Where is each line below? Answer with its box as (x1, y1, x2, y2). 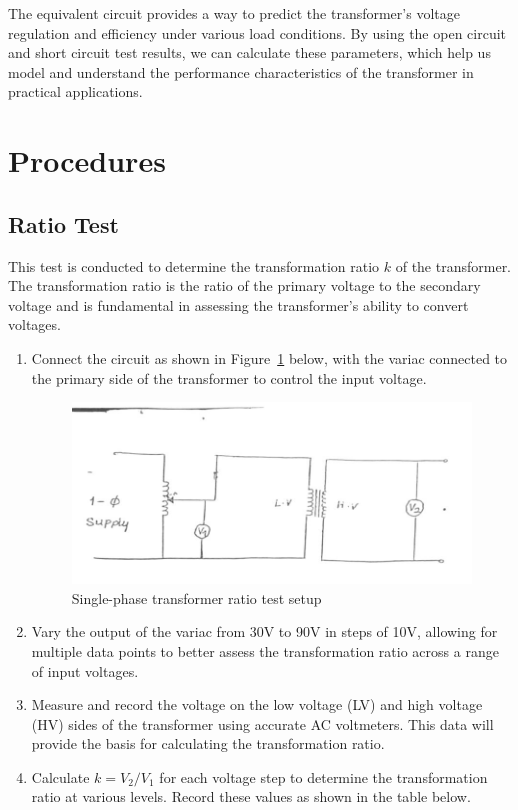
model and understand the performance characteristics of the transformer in (8, 61, 474, 82)
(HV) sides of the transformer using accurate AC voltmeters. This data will (31, 713, 494, 734)
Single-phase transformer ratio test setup (71, 587, 322, 608)
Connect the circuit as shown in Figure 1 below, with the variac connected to (31, 347, 508, 368)
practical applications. (8, 81, 143, 102)
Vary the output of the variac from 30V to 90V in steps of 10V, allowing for (31, 621, 498, 642)
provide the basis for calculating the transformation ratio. (31, 733, 385, 754)
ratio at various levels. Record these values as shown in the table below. (31, 786, 471, 807)
